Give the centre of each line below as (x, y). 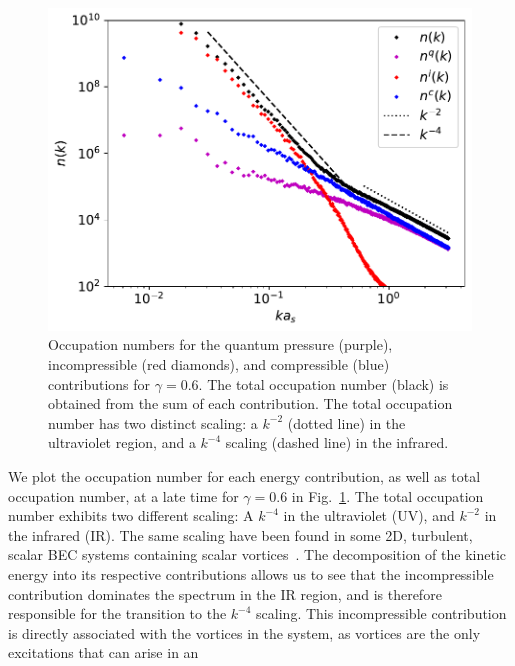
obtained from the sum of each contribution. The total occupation (250, 403)
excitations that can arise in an (103, 652)
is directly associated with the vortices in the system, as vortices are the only (244, 632)
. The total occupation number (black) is (323, 383)
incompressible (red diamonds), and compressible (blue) (219, 363)
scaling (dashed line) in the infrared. (337, 442)
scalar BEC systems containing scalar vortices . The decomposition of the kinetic (257, 554)
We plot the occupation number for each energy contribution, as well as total (244, 475)
